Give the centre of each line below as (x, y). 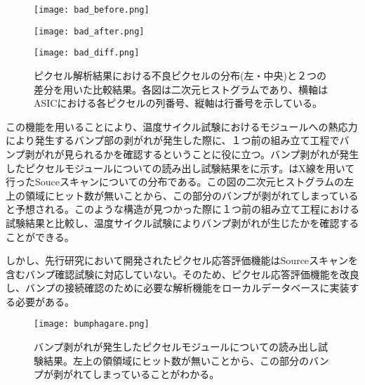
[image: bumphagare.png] (92, 324)
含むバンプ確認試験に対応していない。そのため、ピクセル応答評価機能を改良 (182, 274)
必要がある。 (45, 301)
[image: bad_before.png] (92, 10)
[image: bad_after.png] (89, 31)
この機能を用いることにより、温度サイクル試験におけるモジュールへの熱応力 (182, 126)
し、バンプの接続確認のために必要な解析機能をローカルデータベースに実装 (178, 288)
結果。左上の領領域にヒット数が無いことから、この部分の (176, 360)
